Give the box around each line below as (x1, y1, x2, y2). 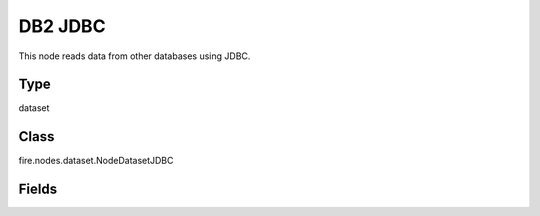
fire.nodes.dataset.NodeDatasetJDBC (18, 155, 174, 167)
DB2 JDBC (18, 15, 106, 37)
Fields (18, 181, 58, 198)
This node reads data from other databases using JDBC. (18, 50, 251, 62)
